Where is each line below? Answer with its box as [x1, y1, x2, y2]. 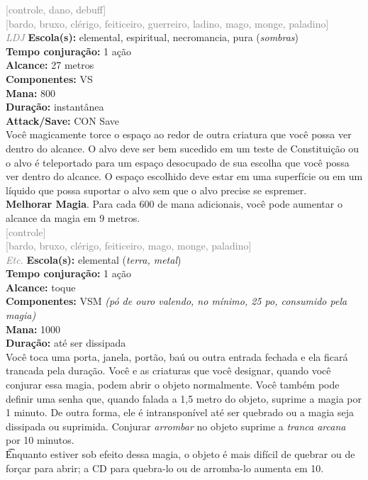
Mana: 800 [6, 85, 56, 100]
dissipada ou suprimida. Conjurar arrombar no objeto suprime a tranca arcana [6, 418, 346, 433]
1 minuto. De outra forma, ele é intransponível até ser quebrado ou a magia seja [6, 405, 354, 420]
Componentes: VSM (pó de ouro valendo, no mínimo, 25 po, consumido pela [6, 294, 347, 308]
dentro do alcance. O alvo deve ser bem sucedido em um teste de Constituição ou [6, 140, 359, 155]
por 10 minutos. [6, 432, 74, 447]
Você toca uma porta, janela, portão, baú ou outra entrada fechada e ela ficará [6, 349, 348, 364]
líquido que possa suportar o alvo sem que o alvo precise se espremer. [6, 182, 307, 197]
